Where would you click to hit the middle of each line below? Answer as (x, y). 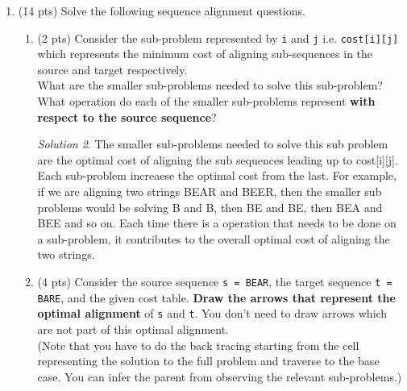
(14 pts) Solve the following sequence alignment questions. (162, 10)
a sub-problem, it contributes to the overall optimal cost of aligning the (214, 238)
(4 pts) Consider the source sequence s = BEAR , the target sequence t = (215, 281)
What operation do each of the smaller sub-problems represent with (206, 101)
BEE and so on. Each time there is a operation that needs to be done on (217, 223)
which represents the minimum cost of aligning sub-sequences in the (205, 54)
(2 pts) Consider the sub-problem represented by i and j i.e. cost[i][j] (218, 37)
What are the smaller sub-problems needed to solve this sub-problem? (210, 85)
